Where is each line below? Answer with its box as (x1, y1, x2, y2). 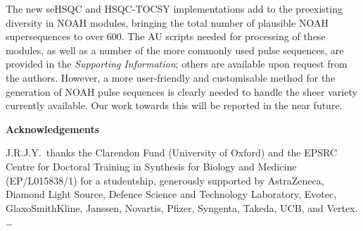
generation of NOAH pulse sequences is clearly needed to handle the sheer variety (6, 84, 357, 99)
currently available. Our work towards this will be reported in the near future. (6, 98, 343, 113)
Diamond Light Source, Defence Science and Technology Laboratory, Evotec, (6, 187, 337, 201)
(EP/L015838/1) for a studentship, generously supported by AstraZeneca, (6, 173, 324, 187)
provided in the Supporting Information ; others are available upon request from (6, 56, 348, 71)
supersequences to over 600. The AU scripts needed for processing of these (6, 29, 326, 44)
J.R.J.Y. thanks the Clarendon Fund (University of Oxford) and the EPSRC (6, 145, 338, 160)
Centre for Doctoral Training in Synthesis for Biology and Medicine (6, 158, 297, 173)
